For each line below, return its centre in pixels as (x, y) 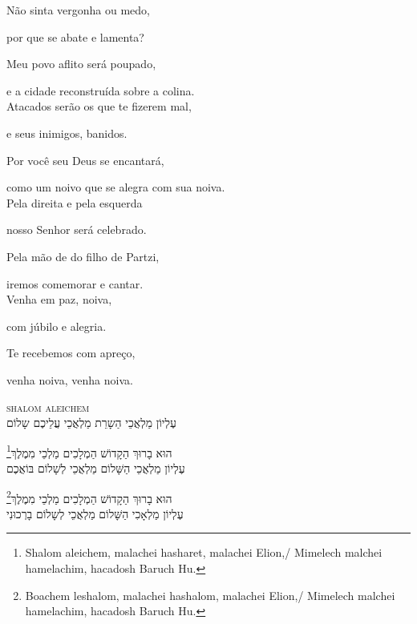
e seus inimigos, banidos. (67, 133)
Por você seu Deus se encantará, (85, 160)
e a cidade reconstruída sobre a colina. (101, 90)
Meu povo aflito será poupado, (81, 64)
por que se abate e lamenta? (75, 36)
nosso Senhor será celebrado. (77, 229)
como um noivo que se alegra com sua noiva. (116, 187)
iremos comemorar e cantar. (75, 283)
